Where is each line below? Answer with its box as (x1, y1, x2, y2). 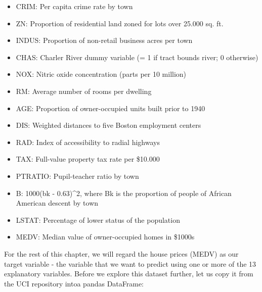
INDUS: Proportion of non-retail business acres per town (16, 35, 193, 45)
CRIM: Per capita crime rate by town (16, 1, 133, 11)
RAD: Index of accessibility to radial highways (16, 136, 160, 147)
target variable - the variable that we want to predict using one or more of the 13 (4, 258, 256, 269)
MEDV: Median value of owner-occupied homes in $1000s (16, 231, 195, 242)
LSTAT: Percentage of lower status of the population (16, 214, 180, 225)
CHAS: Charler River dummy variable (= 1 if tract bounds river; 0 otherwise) (16, 52, 258, 62)
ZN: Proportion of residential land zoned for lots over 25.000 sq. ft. (16, 18, 224, 28)
